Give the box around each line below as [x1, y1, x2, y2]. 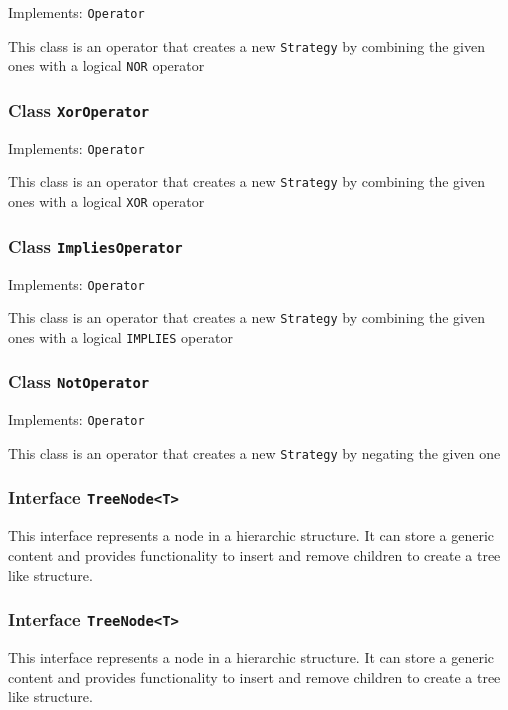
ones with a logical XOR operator [8, 191, 205, 212]
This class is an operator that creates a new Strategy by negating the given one [8, 442, 501, 463]
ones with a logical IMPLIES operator [8, 326, 233, 347]
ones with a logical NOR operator [8, 55, 205, 76]
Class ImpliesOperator [8, 233, 183, 258]
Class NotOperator [8, 369, 150, 394]
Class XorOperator [8, 97, 150, 122]
